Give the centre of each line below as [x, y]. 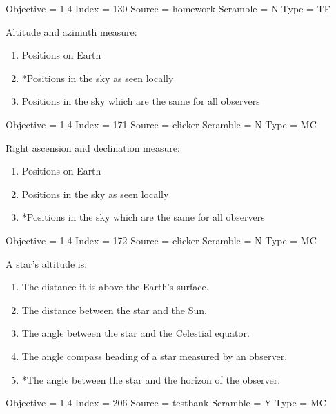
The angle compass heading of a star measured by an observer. [155, 356]
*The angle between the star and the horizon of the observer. [151, 379]
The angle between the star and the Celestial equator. [136, 333]
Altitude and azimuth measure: [71, 31]
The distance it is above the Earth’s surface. [115, 287]
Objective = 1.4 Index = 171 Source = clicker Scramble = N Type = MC [161, 124]
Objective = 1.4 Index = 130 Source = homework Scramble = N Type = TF [168, 8]
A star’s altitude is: [47, 263]
